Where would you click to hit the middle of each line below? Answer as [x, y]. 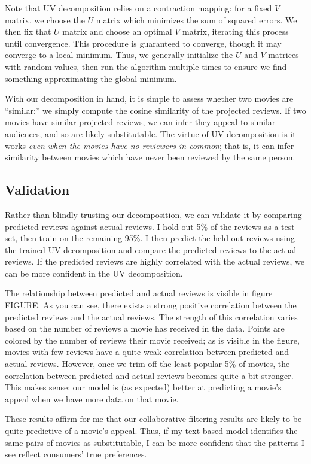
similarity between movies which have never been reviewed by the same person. [150, 157]
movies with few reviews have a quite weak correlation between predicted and [147, 352]
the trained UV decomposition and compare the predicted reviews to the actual [151, 249]
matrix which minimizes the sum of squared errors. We [196, 19]
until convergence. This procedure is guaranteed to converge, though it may [143, 43]
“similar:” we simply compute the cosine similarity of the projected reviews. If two [155, 110]
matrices [283, 55]
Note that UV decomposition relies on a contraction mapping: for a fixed [138, 8]
